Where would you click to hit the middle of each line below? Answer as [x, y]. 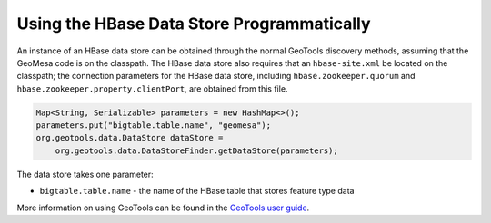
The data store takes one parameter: [85, 174]
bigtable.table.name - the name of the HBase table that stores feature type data [197, 191]
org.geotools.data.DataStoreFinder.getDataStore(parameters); [196, 150]
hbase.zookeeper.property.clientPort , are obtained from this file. [152, 88]
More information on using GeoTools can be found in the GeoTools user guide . [163, 208]
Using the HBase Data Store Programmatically [194, 24]
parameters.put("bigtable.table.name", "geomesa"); [154, 126]
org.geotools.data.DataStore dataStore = [130, 138]
